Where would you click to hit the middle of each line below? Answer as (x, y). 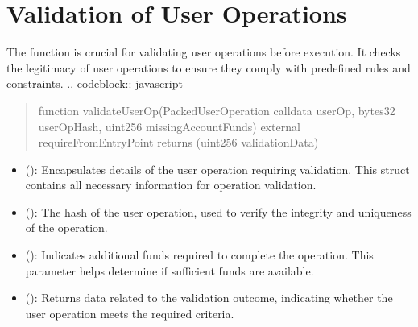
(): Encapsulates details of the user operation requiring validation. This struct (217, 169)
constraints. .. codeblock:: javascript (95, 83)
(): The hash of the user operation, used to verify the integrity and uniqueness (218, 211)
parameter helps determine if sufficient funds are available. (170, 270)
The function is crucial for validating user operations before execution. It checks (204, 52)
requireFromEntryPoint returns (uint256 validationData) (178, 142)
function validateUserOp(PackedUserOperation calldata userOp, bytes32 (217, 110)
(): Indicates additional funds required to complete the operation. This (199, 255)
